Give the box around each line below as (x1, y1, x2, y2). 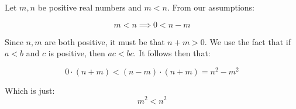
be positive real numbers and (37, 1, 142, 13)
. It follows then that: (133, 47, 211, 59)
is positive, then (48, 47, 105, 59)
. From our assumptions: (167, 1, 254, 13)
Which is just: (5, 84, 55, 96)
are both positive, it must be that (44, 35, 165, 47)
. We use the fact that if (204, 35, 291, 47)
